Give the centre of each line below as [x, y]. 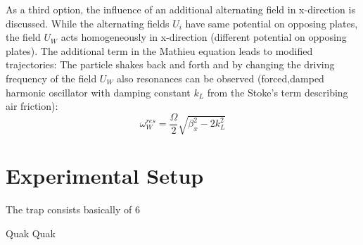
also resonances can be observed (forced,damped [221, 78]
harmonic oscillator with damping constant [98, 92]
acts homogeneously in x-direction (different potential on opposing [204, 37]
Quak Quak [31, 233]
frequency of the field [51, 78]
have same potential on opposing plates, [272, 23]
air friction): [32, 106]
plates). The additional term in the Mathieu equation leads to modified [159, 50]
